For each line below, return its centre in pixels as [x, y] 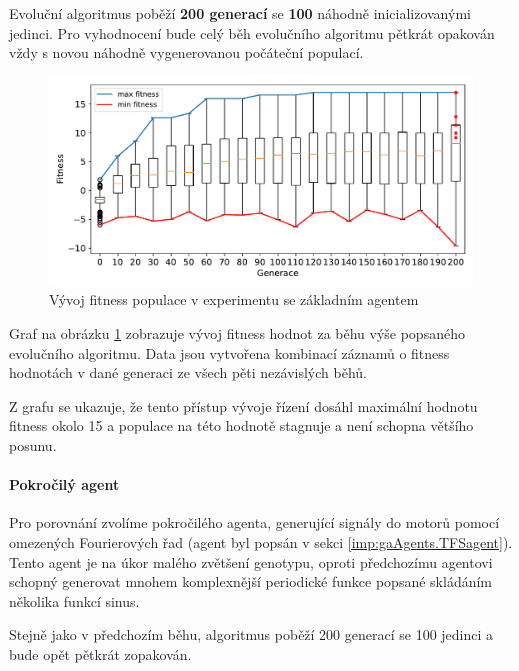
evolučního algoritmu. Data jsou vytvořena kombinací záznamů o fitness [229, 352]
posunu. [33, 445]
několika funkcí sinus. [74, 600]
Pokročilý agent [64, 484]
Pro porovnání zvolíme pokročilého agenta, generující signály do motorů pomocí [254, 522]
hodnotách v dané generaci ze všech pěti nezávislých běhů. [188, 372]
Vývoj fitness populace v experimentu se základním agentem [234, 299]
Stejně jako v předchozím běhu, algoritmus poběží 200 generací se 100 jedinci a [251, 634]
